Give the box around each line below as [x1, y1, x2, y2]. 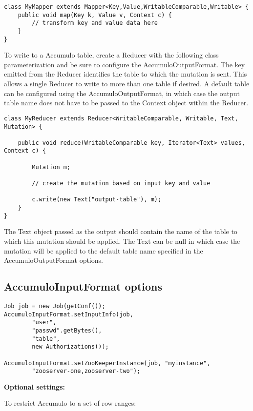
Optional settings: [4, 381, 65, 391]
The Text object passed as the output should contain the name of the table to [4, 226, 237, 236]
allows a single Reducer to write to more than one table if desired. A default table [4, 78, 250, 89]
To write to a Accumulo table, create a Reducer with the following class [4, 50, 219, 60]
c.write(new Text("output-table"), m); [32, 196, 162, 203]
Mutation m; [32, 163, 71, 171]
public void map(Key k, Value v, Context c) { [18, 11, 172, 19]
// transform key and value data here [32, 20, 158, 27]
